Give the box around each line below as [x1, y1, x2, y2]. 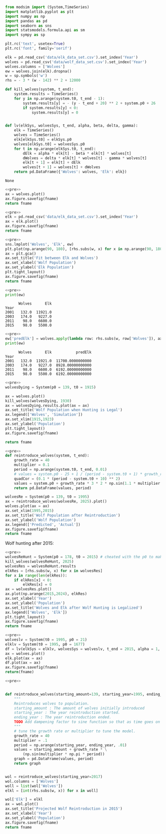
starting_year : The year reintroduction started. [14, 710, 121, 715]
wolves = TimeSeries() [14, 132, 61, 137]
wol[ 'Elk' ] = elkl [5, 797, 43, 802]
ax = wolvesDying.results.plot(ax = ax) [5, 403, 90, 408]
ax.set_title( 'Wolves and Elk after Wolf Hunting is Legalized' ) [5, 605, 142, 610]
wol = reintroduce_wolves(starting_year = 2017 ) [5, 774, 103, 779]
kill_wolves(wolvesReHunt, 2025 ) [5, 559, 74, 564]
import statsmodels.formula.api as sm [5, 28, 85, 33]
